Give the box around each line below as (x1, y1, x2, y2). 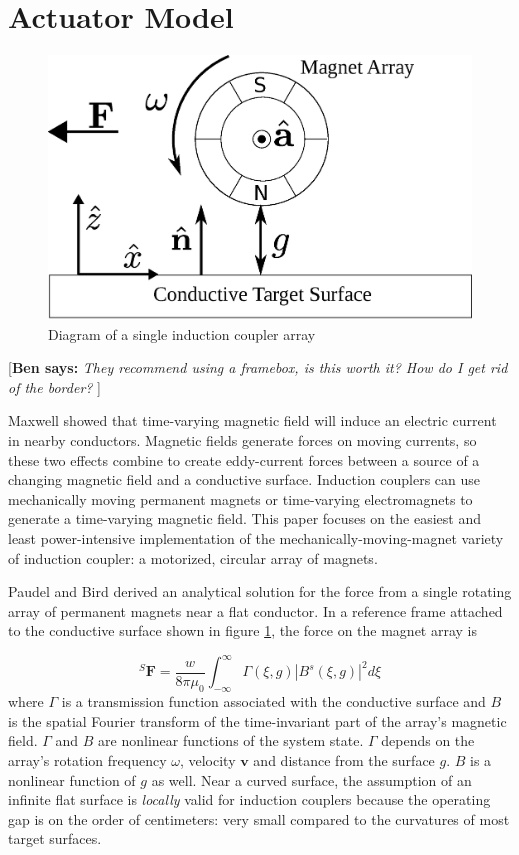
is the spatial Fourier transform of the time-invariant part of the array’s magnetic (8, 710, 507, 731)
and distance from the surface (253, 749, 435, 770)
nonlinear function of (8, 769, 136, 790)
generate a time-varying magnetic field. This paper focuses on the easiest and (8, 508, 481, 529)
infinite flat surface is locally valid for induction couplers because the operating (8, 789, 491, 810)
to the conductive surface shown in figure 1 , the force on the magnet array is (8, 620, 478, 641)
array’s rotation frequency (8, 749, 167, 770)
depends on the (381, 730, 475, 751)
